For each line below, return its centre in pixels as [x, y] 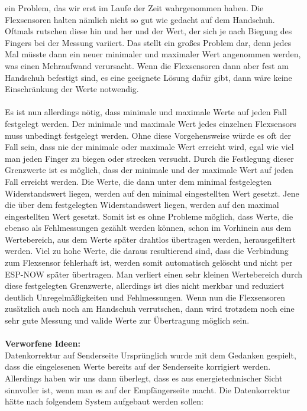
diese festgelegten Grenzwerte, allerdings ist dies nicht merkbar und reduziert [145, 286]
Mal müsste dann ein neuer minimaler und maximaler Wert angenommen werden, [153, 54]
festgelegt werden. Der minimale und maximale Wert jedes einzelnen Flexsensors [151, 123]
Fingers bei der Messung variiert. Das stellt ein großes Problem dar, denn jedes [148, 42]
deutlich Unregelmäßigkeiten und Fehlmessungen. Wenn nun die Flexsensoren [145, 297]
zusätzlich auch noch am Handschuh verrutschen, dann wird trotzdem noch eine [150, 309]
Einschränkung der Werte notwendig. [72, 89]
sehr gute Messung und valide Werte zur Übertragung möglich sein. [127, 320]
